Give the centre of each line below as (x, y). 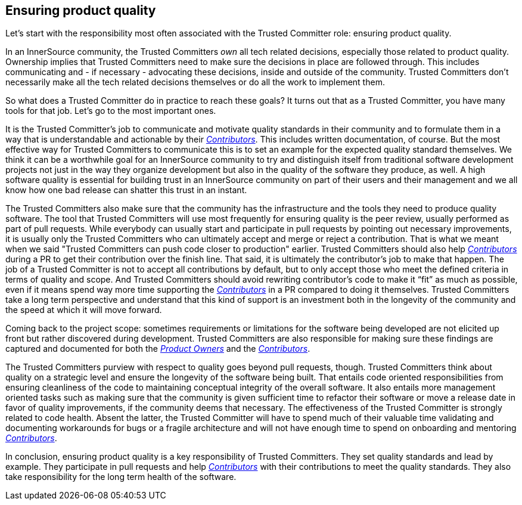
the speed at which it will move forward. (84, 310)
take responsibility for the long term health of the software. (121, 477)
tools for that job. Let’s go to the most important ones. (111, 111)
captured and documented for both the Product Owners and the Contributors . (158, 349)
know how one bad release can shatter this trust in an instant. (126, 190)
